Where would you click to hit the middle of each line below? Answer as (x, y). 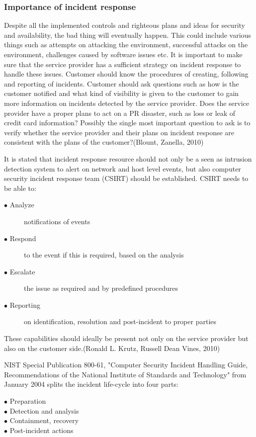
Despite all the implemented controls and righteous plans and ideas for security (125, 25)
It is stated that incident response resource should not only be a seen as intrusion (128, 158)
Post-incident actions (42, 430)
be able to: (20, 188)
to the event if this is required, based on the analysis (104, 255)
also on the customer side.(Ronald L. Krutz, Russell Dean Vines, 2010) (112, 348)
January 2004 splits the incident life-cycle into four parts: (91, 384)
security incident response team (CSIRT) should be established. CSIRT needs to (126, 178)
